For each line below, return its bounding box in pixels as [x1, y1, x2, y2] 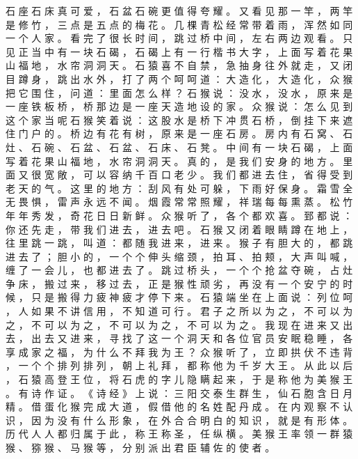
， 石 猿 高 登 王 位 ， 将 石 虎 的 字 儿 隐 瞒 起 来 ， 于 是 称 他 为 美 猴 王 [6, 372, 353, 387]
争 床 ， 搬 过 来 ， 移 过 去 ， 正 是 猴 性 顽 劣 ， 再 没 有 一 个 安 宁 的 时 [6, 276, 353, 290]
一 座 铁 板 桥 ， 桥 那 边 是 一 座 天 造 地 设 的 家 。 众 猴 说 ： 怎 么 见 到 [6, 99, 353, 114]
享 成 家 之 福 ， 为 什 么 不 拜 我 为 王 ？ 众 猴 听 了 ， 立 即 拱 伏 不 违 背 [6, 344, 353, 359]
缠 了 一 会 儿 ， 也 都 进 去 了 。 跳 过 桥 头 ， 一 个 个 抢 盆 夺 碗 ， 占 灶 [6, 263, 353, 277]
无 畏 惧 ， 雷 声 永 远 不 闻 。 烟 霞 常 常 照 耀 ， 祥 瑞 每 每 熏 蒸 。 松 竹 [6, 194, 353, 209]
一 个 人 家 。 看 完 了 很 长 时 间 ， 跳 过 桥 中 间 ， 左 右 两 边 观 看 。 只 [6, 31, 353, 45]
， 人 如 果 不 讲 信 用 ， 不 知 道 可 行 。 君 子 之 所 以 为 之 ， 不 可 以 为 [6, 304, 353, 318]
